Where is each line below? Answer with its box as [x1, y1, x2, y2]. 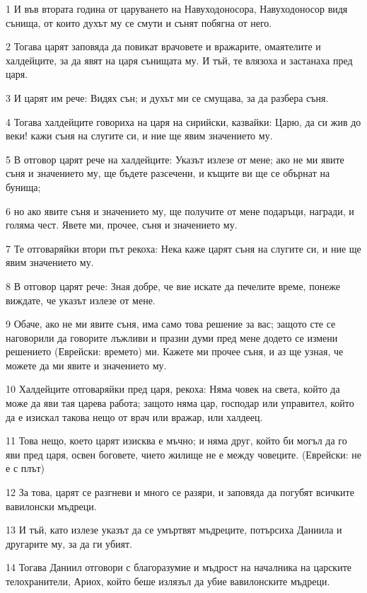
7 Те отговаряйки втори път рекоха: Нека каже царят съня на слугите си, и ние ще [6, 241, 361, 255]
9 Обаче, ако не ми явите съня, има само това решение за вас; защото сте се [6, 316, 336, 331]
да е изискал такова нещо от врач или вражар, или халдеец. [6, 409, 263, 424]
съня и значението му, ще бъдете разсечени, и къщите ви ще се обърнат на [6, 166, 330, 180]
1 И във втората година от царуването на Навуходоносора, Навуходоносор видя [6, 1, 348, 16]
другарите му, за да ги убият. [6, 536, 132, 551]
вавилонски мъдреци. [6, 498, 97, 513]
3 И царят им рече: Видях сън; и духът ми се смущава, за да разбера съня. [6, 90, 329, 105]
